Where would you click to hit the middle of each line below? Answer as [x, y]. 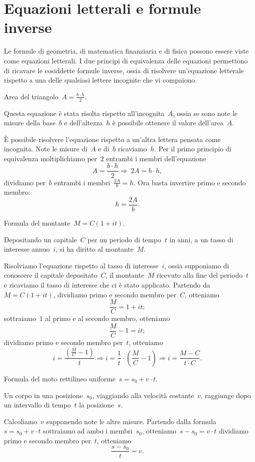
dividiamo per [25, 182]
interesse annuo [27, 249]
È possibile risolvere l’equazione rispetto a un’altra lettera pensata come [112, 139]
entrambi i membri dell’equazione [156, 158]
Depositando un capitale [40, 239]
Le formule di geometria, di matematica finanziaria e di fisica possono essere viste [127, 51]
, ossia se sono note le [205, 113]
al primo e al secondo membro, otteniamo [108, 318]
